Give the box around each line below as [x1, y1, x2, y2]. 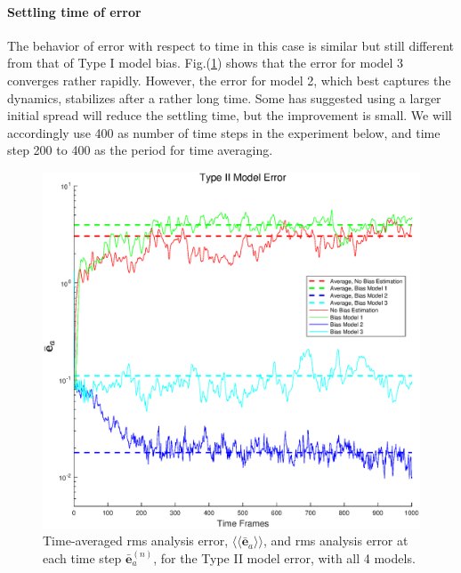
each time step [43, 548, 122, 567]
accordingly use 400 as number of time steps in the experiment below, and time [7, 123, 441, 141]
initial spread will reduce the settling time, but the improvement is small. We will [7, 106, 452, 125]
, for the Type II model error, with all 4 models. [153, 548, 416, 567]
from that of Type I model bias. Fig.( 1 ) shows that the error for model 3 [7, 53, 404, 72]
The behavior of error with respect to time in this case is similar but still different [7, 36, 454, 54]
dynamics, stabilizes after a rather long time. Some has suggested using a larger [7, 88, 441, 107]
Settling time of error [7, 2, 142, 20]
